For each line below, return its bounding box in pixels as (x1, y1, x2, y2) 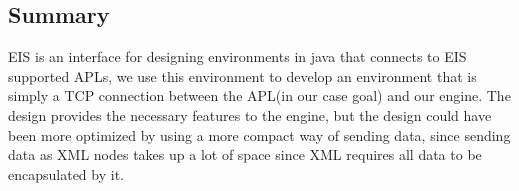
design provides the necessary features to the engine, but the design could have (8, 104, 492, 125)
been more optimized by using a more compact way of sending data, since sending (8, 124, 511, 145)
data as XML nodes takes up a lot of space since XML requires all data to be (8, 144, 482, 165)
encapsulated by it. (8, 163, 124, 184)
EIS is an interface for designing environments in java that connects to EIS (8, 46, 467, 67)
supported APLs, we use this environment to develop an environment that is (8, 65, 477, 86)
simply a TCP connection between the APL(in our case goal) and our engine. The (8, 85, 511, 106)
